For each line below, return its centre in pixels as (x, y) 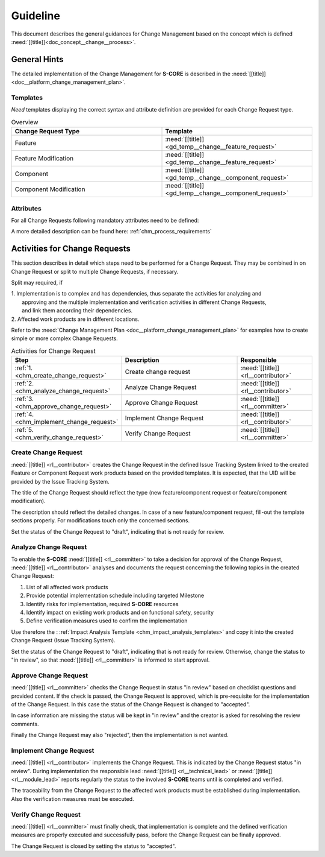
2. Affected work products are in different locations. (75, 319)
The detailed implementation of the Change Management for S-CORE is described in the (121, 74)
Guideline (36, 16)
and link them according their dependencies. (77, 311)
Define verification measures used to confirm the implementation (107, 621)
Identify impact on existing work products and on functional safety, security (120, 613)
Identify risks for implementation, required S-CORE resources (102, 604)
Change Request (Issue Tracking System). (63, 640)
